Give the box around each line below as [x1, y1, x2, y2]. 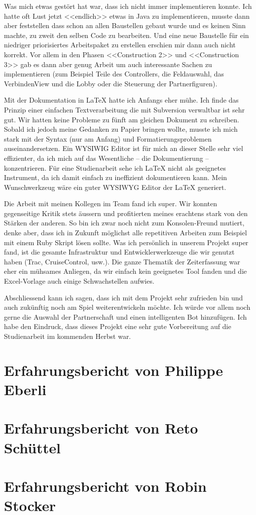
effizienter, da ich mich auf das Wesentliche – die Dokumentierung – [4, 152, 209, 163]
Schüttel [4, 437, 61, 457]
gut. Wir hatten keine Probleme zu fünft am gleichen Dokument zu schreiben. [4, 114, 239, 124]
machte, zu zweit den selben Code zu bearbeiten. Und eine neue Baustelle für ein [4, 30, 249, 40]
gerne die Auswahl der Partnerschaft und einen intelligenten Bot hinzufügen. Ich [4, 311, 247, 322]
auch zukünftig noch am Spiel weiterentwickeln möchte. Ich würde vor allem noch [4, 302, 251, 312]
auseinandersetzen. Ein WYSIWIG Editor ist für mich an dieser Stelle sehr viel [4, 143, 243, 153]
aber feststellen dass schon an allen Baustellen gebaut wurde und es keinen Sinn [4, 20, 246, 31]
